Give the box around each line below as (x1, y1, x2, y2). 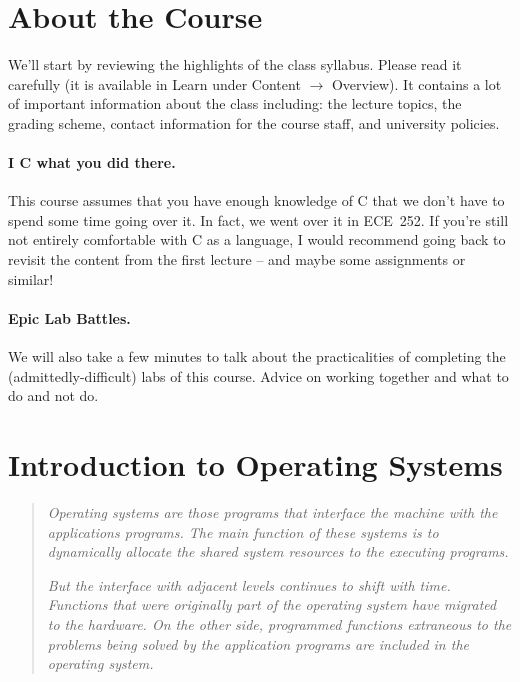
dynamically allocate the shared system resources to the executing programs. (47, 541, 509, 562)
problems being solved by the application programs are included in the (47, 633, 469, 654)
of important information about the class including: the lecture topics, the (8, 93, 462, 114)
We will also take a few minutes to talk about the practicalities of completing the (8, 346, 506, 367)
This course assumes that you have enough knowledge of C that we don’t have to (8, 190, 505, 211)
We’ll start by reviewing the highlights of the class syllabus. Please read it (8, 54, 462, 75)
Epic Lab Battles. (8, 307, 131, 328)
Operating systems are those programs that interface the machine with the (47, 501, 498, 522)
